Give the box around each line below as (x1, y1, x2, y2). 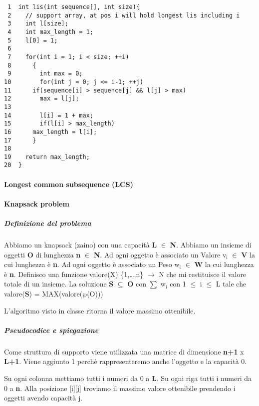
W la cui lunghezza (194, 259, 254, 269)
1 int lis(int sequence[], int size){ (7, 3, 140, 10)
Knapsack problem (4, 198, 69, 208)
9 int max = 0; (7, 70, 83, 77)
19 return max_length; (4, 153, 90, 160)
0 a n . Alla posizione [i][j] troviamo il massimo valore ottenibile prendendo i (4, 382, 236, 393)
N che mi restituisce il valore (159, 268, 247, 279)
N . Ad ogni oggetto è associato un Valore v (93, 249, 227, 259)
